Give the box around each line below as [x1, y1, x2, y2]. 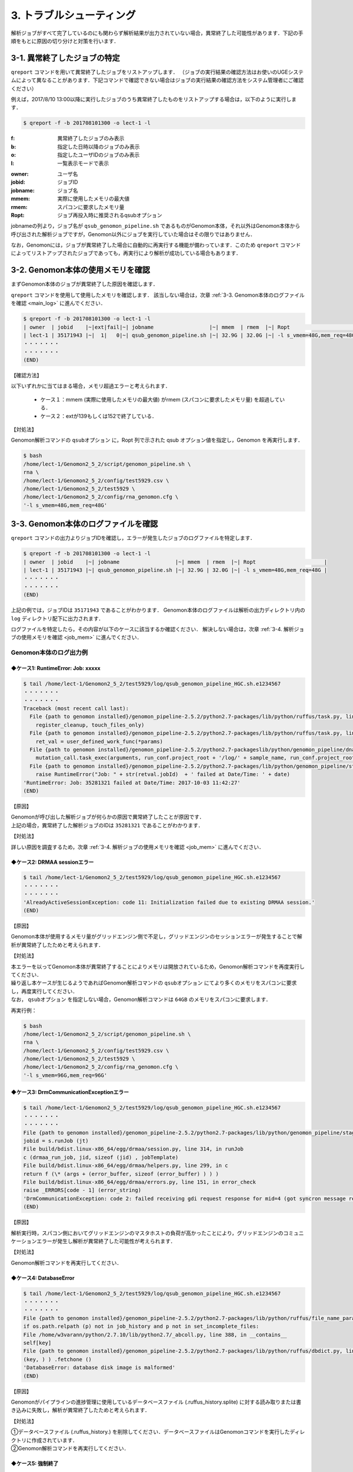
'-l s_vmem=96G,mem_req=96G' [23, 1072, 108, 1079]
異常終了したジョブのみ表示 [57, 135, 125, 142]
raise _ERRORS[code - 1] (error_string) [23, 1187, 141, 1193]
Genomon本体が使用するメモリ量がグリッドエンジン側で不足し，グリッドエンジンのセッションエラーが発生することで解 [11, 933, 302, 940]
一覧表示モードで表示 [57, 160, 109, 167]
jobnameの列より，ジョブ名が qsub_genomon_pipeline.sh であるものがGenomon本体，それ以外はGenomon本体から [11, 223, 301, 230]
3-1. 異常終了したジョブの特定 [11, 53, 120, 63]
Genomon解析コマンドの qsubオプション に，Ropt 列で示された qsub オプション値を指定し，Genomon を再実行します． [11, 436, 303, 444]
